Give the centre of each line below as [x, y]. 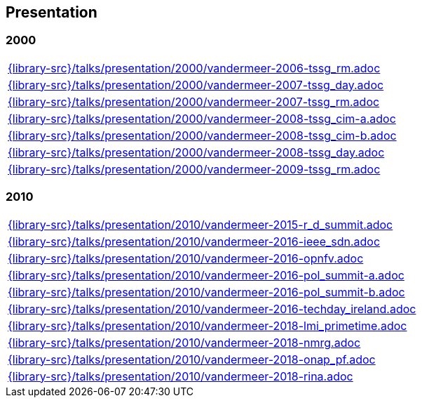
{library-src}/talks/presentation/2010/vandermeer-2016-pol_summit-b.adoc [206, 292]
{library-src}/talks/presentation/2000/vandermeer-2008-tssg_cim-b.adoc [202, 135]
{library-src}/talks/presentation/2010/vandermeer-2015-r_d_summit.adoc [200, 224]
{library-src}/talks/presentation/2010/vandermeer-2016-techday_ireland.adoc [212, 309]
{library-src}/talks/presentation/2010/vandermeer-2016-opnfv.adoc [186, 258]
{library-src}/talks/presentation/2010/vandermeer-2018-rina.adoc [181, 376]
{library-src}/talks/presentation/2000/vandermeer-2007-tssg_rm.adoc [194, 101]
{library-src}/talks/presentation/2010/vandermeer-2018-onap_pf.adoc [192, 359]
